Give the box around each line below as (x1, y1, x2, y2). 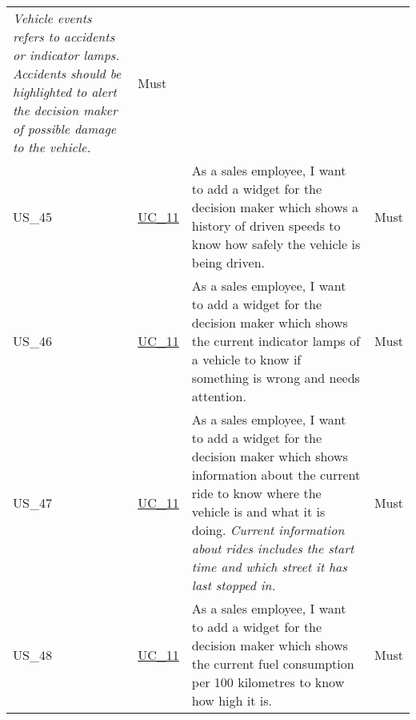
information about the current (191, 465, 361, 484)
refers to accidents (13, 27, 115, 46)
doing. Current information (191, 521, 345, 539)
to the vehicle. (13, 138, 91, 156)
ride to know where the (191, 484, 322, 502)
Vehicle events (13, 9, 92, 27)
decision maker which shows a (191, 198, 359, 216)
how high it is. (191, 691, 272, 710)
